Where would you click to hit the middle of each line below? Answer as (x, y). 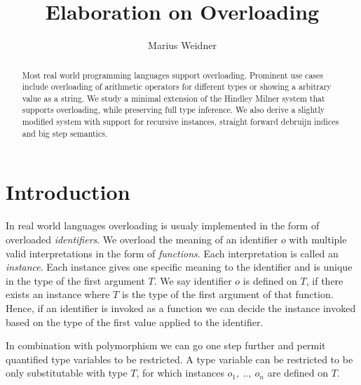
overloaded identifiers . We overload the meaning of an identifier (142, 239)
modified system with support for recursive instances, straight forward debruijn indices (180, 122)
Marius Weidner (182, 45)
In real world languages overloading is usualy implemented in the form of (163, 225)
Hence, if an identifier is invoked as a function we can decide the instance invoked (181, 308)
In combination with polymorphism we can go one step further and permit (166, 345)
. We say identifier (193, 280)
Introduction (68, 192)
